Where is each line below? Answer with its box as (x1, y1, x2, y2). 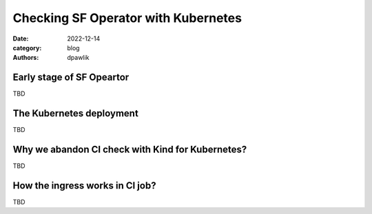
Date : (12, 34, 29, 43)
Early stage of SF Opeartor (12, 72, 130, 83)
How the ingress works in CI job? (12, 180, 156, 191)
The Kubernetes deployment (12, 107, 139, 120)
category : (12, 43, 42, 52)
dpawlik (67, 54, 90, 62)
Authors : (12, 54, 39, 62)
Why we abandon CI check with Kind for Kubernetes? (12, 143, 247, 155)
